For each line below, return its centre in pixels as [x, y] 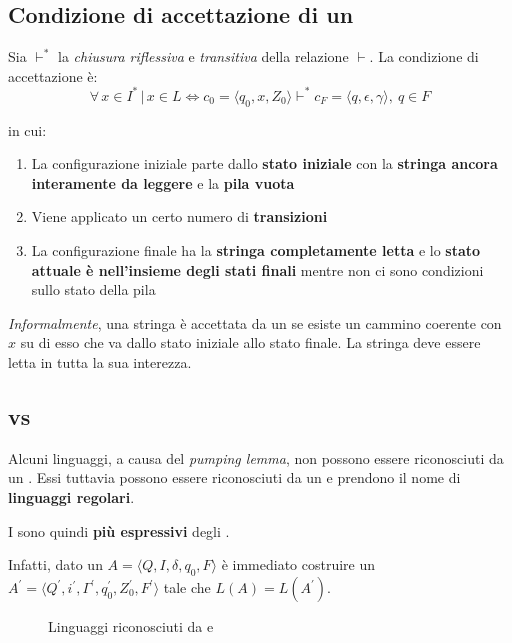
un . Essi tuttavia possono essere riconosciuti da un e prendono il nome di [234, 477]
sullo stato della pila [93, 289]
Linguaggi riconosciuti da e [131, 626]
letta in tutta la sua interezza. [100, 362]
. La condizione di [424, 56]
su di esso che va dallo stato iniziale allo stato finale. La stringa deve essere [250, 342]
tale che [187, 587]
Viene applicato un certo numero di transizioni [179, 216]
